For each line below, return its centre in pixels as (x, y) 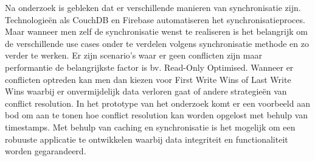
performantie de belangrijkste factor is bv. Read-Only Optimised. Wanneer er (149, 67)
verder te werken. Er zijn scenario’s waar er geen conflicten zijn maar (133, 55)
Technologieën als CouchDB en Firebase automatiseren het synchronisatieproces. (155, 19)
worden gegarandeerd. (46, 151)
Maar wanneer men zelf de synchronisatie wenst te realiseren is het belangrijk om (156, 31)
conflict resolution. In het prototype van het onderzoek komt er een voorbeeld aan (157, 103)
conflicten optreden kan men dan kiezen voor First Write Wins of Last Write (148, 79)
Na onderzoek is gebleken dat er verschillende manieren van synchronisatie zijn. (153, 7)
